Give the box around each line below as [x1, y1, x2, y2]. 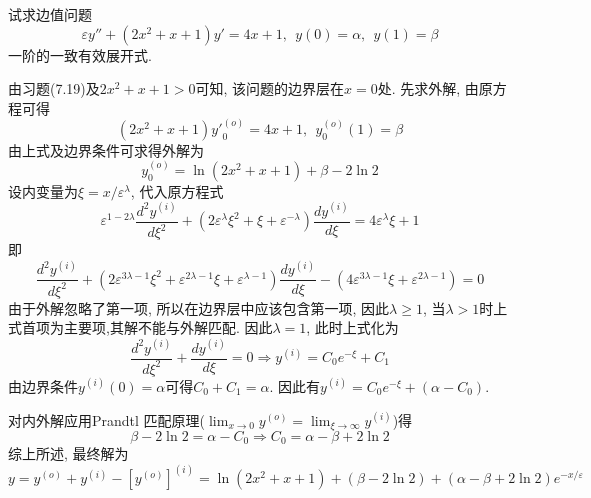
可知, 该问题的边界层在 [195, 78, 344, 99]
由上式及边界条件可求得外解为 [8, 139, 204, 160]
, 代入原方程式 [130, 180, 224, 201]
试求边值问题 [8, 4, 92, 24]
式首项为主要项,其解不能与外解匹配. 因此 [8, 317, 273, 338]
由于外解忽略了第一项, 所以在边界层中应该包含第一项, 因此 [8, 297, 390, 318]
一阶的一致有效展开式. [8, 44, 152, 65]
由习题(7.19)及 [8, 78, 100, 99]
